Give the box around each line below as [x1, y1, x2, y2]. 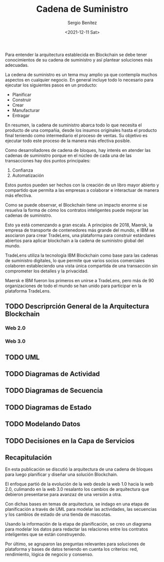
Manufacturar [12, 107, 40, 113]
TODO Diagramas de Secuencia [5, 386, 103, 395]
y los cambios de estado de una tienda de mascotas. [5, 511, 112, 517]
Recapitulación [5, 453, 52, 462]
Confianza [12, 167, 33, 173]
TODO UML [5, 353, 40, 361]
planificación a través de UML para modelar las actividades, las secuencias [5, 506, 157, 512]
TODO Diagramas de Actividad [5, 370, 100, 378]
